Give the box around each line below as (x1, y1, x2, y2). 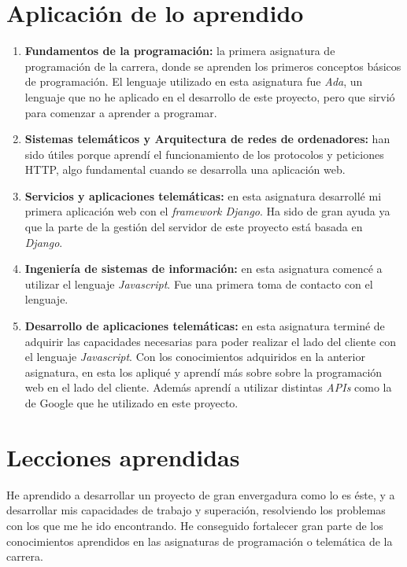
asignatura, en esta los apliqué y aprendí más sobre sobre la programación (24, 363, 383, 380)
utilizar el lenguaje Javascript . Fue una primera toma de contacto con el (24, 275, 373, 292)
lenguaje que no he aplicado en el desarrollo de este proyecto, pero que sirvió (24, 88, 395, 105)
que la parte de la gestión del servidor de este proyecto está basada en (24, 219, 363, 235)
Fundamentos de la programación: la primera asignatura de (24, 42, 335, 59)
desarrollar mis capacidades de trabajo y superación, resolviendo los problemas (6, 502, 386, 518)
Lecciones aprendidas (6, 440, 240, 473)
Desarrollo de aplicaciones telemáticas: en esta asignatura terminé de (24, 318, 385, 334)
